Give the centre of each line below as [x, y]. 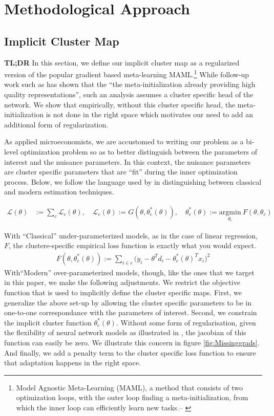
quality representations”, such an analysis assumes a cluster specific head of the [129, 94]
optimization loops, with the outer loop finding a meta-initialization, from [132, 397]
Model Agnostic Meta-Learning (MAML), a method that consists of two [129, 387]
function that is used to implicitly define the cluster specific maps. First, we [123, 292]
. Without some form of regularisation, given [186, 322]
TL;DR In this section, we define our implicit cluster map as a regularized [122, 62]
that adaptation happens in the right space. [73, 363]
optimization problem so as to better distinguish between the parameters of [139, 151]
